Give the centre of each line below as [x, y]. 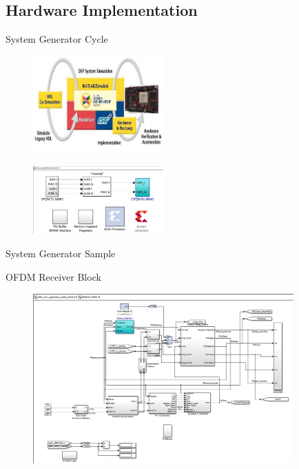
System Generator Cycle [57, 39]
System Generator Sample [61, 253]
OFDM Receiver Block [53, 277]
